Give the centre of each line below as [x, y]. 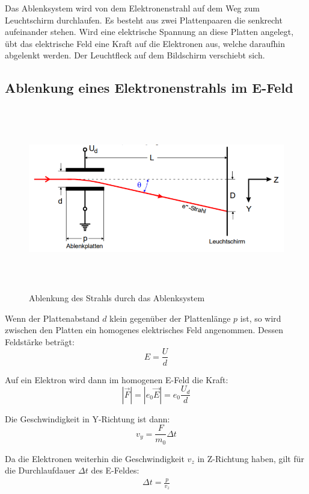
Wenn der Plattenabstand [52, 318]
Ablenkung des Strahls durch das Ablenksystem [117, 298]
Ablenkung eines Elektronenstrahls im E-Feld [149, 88]
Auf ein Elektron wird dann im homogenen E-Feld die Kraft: [117, 379]
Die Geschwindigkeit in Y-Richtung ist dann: [87, 418]
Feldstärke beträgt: [40, 341]
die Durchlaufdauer [40, 470]
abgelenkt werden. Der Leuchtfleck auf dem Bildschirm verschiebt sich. [135, 55]
